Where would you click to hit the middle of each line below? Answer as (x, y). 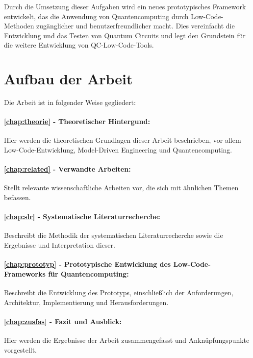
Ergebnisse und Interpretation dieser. (60, 245)
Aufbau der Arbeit (68, 79)
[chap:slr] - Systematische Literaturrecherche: (82, 217)
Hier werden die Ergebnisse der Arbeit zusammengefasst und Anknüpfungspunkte (127, 340)
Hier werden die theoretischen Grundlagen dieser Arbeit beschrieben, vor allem (123, 140)
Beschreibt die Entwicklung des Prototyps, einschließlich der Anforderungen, (119, 293)
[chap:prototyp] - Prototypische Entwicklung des (88, 264)
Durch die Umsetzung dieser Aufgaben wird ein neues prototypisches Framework (125, 6)
